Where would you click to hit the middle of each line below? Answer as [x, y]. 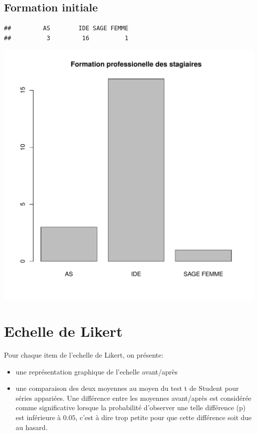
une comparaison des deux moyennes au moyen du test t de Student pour [127, 388]
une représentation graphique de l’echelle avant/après [97, 371]
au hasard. [32, 427]
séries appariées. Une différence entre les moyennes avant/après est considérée [133, 398]
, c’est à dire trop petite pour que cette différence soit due [164, 417]
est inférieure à [38, 417]
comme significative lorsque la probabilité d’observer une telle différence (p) [130, 407]
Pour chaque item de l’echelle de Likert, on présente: [84, 355]
